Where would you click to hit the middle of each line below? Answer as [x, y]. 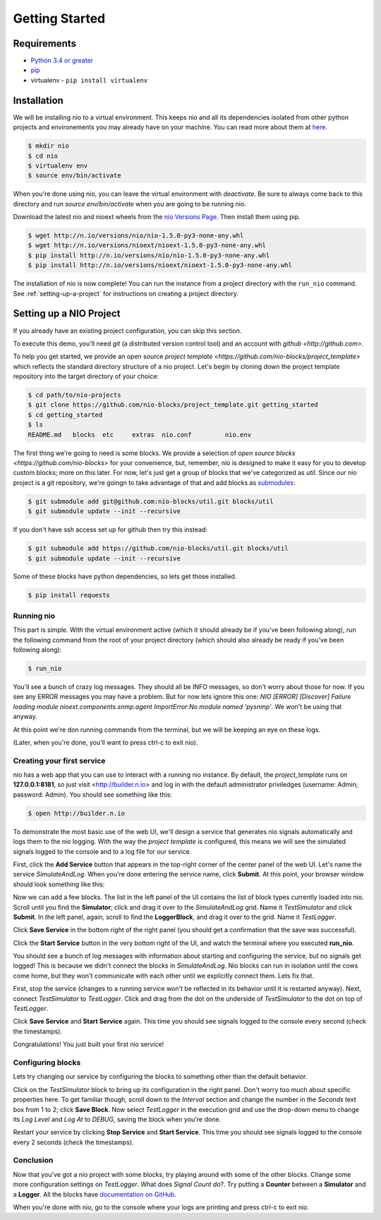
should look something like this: [59, 884]
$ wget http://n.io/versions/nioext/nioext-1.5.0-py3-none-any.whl [147, 245]
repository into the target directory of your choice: [86, 376]
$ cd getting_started [65, 415]
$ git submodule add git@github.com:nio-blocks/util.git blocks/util [151, 501]
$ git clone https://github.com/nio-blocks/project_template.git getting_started [173, 405]
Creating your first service [59, 761]
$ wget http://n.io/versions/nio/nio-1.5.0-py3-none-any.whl [136, 236]
